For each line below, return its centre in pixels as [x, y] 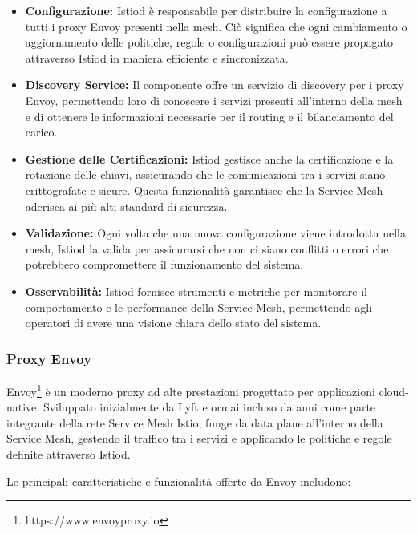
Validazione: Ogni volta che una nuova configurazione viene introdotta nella [215, 233]
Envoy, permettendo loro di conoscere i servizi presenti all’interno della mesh [214, 100]
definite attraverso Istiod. [69, 453]
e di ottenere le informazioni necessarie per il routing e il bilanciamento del [209, 116]
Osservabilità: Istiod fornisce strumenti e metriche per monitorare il [196, 291]
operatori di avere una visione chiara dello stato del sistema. [173, 323]
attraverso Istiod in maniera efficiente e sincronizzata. [157, 57]
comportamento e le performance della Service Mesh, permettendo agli [199, 307]
